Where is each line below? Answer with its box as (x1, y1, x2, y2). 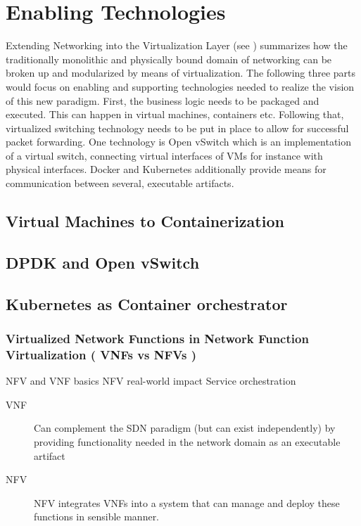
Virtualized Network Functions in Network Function (6, 329, 309, 347)
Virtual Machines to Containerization (6, 210, 284, 232)
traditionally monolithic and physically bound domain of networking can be (6, 51, 332, 66)
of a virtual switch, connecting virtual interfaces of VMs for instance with (6, 148, 323, 162)
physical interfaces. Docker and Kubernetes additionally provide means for (6, 162, 327, 177)
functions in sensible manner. (34, 509, 160, 524)
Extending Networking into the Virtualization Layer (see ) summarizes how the (6, 38, 348, 53)
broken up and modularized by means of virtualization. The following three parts (6, 65, 356, 80)
